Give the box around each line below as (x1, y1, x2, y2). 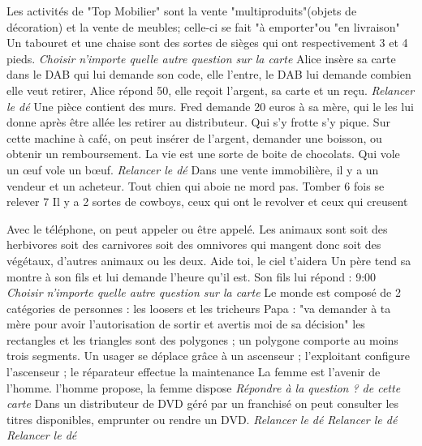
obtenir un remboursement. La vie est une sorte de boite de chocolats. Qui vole (6, 145, 400, 162)
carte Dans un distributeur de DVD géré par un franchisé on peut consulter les (6, 395, 399, 412)
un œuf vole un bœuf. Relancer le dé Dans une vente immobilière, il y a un (6, 161, 379, 178)
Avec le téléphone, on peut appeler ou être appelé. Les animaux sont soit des (6, 220, 388, 237)
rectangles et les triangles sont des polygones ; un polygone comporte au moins (6, 331, 398, 348)
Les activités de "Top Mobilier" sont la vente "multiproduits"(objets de (6, 2, 357, 19)
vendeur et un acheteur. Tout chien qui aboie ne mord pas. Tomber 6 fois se (6, 177, 385, 194)
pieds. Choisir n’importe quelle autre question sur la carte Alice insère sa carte (6, 49, 396, 66)
